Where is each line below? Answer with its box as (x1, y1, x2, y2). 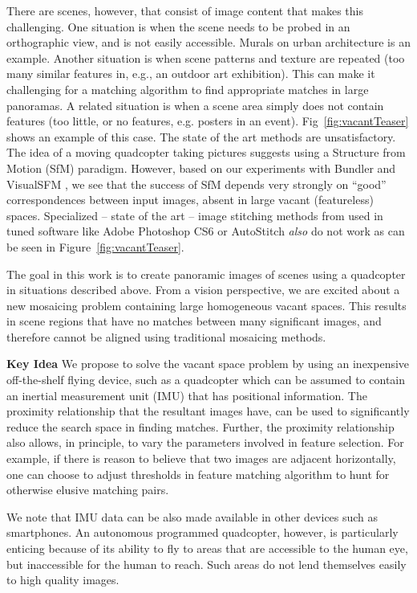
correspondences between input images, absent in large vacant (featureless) (6, 191, 374, 208)
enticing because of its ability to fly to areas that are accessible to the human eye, (6, 540, 408, 556)
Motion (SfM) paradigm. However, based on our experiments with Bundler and (6, 159, 396, 176)
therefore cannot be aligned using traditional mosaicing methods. (6, 328, 326, 345)
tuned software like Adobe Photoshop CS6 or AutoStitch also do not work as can (6, 223, 405, 239)
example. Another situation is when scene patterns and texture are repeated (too (6, 49, 405, 66)
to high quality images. (6, 571, 119, 588)
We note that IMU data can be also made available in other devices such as (6, 508, 379, 525)
